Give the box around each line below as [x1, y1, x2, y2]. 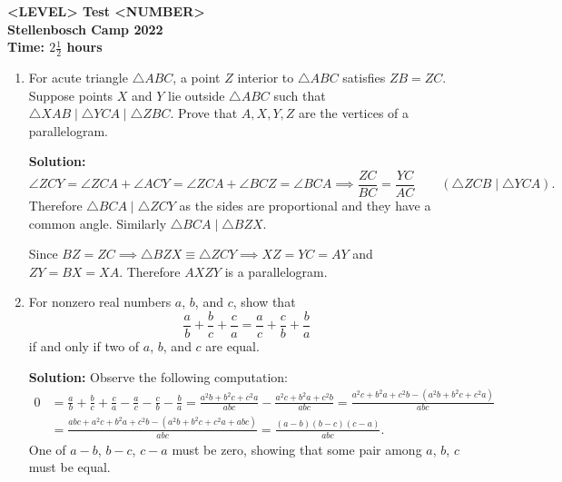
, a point [173, 68, 221, 87]
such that [273, 85, 326, 104]
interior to [237, 68, 294, 87]
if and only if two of [28, 337, 140, 356]
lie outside [168, 85, 225, 104]
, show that [232, 292, 296, 311]
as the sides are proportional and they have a [179, 196, 431, 215]
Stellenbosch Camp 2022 [7, 19, 163, 38]
